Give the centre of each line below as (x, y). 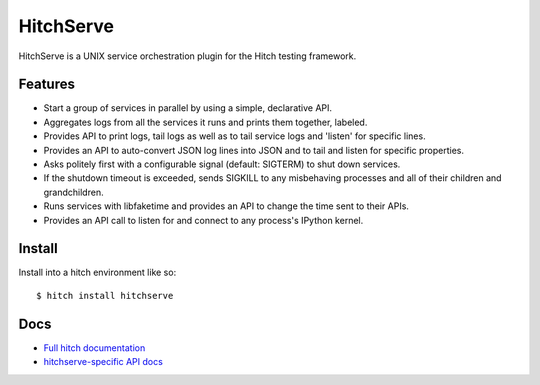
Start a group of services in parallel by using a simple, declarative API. (188, 108)
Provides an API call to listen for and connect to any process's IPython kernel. (203, 220)
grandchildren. (73, 192)
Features (46, 84)
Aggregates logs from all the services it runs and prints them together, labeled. (205, 122)
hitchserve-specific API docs (103, 362)
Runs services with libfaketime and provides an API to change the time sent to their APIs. (226, 206)
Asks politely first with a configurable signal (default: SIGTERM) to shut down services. (222, 164)
